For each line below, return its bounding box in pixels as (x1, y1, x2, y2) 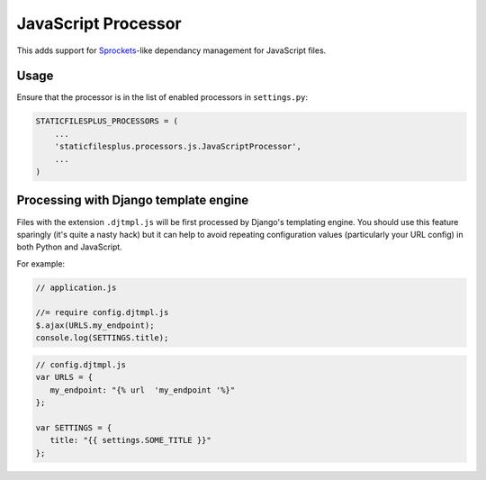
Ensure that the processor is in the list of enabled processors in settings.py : (16, 92, 308, 103)
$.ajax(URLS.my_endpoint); (35, 320, 155, 331)
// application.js (35, 282, 117, 293)
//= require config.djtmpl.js (35, 307, 169, 318)
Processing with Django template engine (16, 193, 249, 208)
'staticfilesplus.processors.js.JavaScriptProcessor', (54, 141, 301, 152)
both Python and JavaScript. (16, 241, 123, 252)
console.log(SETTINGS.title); (35, 333, 169, 343)
